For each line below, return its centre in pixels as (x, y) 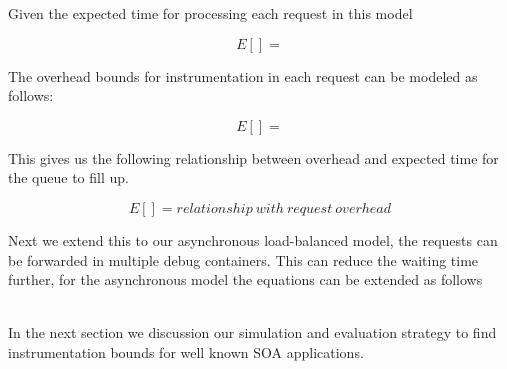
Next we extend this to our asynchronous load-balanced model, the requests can (253, 239)
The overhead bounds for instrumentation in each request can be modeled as (243, 75)
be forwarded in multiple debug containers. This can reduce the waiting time (243, 259)
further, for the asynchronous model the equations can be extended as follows (245, 279)
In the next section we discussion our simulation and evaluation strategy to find (252, 332)
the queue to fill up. (68, 177)
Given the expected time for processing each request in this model (210, 13)
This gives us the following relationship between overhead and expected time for (253, 157)
